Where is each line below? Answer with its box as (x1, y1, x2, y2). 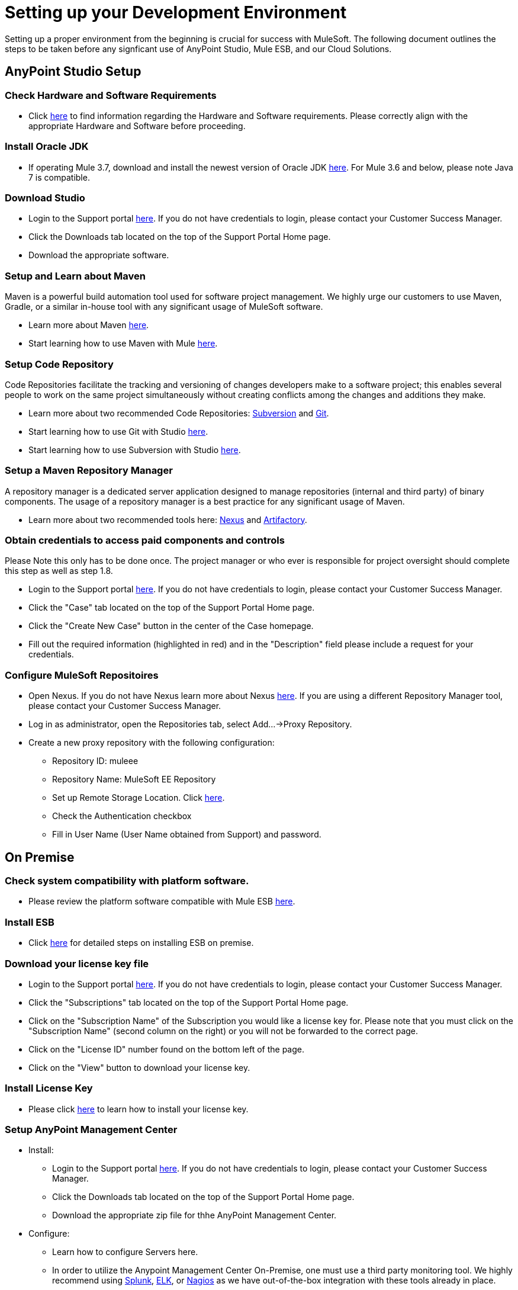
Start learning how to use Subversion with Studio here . (28, 444, 241, 455)
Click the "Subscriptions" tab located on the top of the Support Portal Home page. (28, 997, 349, 1007)
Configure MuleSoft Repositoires (5, 669, 159, 681)
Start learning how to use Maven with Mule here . (28, 338, 218, 349)
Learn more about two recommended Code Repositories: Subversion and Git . (28, 407, 329, 418)
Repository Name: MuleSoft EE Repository (52, 774, 216, 785)
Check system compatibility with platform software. (5, 875, 249, 887)
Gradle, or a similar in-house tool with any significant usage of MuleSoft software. (5, 301, 323, 312)
